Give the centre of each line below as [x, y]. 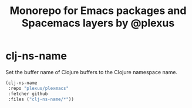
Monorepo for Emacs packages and [98, 11]
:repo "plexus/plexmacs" [38, 88]
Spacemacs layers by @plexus [98, 23]
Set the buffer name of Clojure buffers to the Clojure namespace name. [91, 72]
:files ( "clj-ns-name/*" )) [41, 99]
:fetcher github [28, 94]
